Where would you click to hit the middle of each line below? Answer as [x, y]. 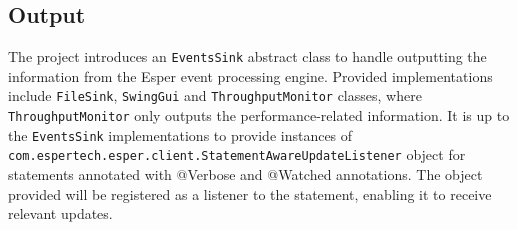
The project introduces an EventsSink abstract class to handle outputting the [247, 56]
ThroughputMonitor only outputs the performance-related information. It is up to [259, 115]
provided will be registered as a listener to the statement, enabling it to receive [250, 193]
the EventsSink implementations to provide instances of [180, 134]
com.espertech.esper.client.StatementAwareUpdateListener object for [237, 154]
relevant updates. [60, 213]
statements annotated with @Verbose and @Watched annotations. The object [245, 174]
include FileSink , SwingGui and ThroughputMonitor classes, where [215, 95]
